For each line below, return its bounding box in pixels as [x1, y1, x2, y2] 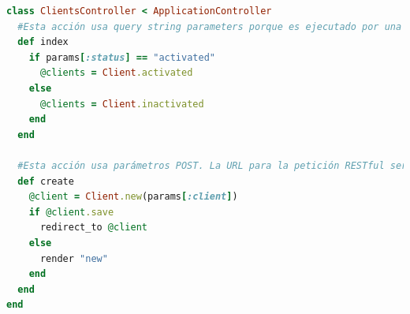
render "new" [39, 252, 108, 264]
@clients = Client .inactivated [39, 98, 204, 110]
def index [17, 36, 69, 48]
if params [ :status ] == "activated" [28, 51, 215, 63]
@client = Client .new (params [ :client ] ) [28, 191, 238, 203]
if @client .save [28, 206, 114, 218]
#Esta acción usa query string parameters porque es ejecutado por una [17, 21, 402, 32]
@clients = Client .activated [39, 67, 193, 79]
